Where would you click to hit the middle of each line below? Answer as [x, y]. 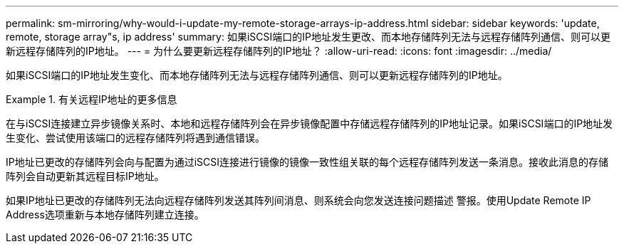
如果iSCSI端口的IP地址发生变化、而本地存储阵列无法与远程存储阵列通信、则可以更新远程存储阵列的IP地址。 [257, 75]
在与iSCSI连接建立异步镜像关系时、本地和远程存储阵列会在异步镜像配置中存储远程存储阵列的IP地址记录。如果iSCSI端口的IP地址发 [310, 123]
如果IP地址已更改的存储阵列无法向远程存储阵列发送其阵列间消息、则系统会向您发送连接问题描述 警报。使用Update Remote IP [298, 200]
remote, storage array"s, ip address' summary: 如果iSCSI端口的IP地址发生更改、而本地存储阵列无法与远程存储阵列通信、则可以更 [308, 37]
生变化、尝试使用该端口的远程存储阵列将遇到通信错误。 [135, 138]
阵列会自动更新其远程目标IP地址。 [85, 176]
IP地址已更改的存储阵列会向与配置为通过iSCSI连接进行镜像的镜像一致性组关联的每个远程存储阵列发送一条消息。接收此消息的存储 [307, 162]
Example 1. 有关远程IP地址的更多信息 [92, 99]
